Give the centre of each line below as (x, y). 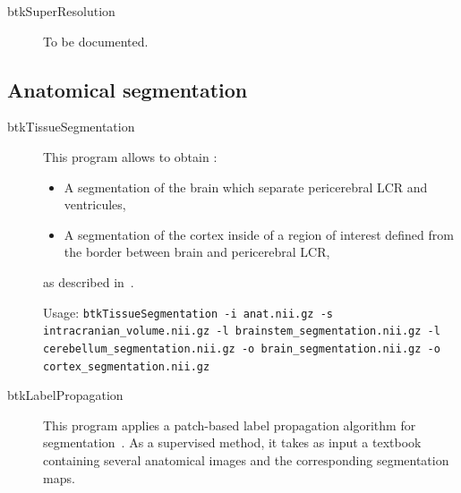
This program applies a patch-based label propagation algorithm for (230, 425)
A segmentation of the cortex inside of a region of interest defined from (259, 234)
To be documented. (96, 41)
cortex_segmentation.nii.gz (127, 366)
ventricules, (95, 204)
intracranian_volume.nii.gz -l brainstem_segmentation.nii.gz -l (242, 331)
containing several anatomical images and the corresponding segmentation (246, 459)
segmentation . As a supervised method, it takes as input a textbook (232, 442)
